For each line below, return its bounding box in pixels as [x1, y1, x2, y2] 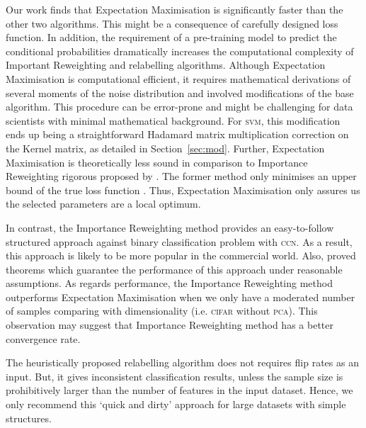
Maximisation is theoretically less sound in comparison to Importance [6, 154, 308, 169]
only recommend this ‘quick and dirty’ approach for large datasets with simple [6, 397, 346, 412]
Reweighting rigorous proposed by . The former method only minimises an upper [6, 169, 357, 184]
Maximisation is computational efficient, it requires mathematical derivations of [6, 71, 351, 86]
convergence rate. [6, 331, 81, 346]
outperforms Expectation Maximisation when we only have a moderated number [6, 289, 355, 304]
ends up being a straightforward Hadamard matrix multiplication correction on [6, 127, 349, 142]
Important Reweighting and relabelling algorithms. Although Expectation [6, 57, 326, 72]
